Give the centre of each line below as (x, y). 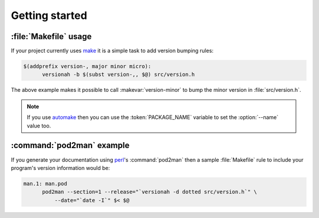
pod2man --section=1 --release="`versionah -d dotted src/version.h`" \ (149, 192)
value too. (39, 126)
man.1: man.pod (45, 183)
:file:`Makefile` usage (51, 36)
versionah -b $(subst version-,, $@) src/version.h (118, 75)
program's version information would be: (61, 168)
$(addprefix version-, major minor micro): (87, 66)
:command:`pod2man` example (70, 145)
